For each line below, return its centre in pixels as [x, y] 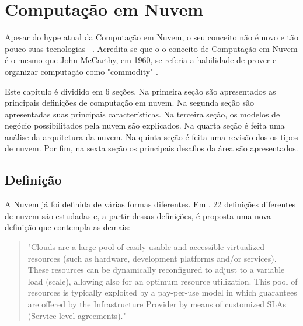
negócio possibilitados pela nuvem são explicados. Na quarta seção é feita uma [145, 125]
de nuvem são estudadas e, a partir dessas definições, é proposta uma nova [138, 215]
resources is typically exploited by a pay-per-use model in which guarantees [162, 292]
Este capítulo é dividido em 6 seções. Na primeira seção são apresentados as [140, 91]
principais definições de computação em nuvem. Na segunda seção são [129, 103]
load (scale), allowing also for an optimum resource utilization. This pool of [163, 281]
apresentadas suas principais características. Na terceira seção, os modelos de [142, 114]
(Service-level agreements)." [77, 315]
